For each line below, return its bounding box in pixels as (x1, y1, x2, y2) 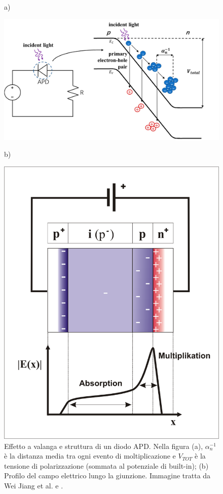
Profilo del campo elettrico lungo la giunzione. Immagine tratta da (4, 470, 211, 481)
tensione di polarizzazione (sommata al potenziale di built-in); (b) (4, 460, 209, 471)
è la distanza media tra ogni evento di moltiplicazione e (4, 450, 176, 461)
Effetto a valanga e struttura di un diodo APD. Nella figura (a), (4, 440, 203, 451)
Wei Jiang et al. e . (4, 480, 63, 491)
